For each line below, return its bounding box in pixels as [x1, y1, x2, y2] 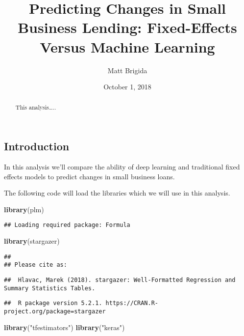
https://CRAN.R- [105, 300, 158, 307]
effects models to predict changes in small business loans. [4, 171, 175, 181]
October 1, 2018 [103, 82, 151, 92]
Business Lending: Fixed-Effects [18, 17, 237, 37]
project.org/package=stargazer [4, 308, 106, 315]
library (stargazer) [4, 235, 60, 246]
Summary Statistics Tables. [4, 284, 96, 292]
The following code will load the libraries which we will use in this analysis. [4, 188, 230, 198]
